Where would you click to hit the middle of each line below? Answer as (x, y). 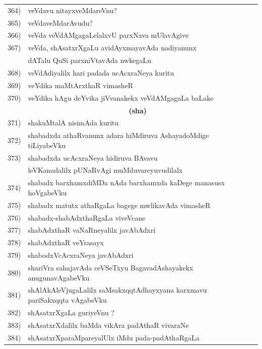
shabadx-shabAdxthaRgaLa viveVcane (87, 217)
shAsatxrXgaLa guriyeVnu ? (71, 312)
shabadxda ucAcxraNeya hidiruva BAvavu (93, 157)
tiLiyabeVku (47, 145)
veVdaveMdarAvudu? (60, 22)
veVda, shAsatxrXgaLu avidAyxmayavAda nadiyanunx (112, 48)
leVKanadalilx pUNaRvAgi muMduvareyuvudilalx (105, 170)
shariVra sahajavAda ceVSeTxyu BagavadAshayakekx (111, 267)
